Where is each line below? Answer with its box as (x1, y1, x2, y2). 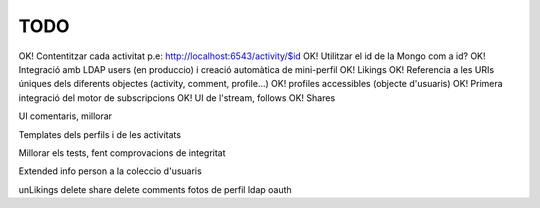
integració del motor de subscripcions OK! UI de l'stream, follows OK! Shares (18, 91, 336, 104)
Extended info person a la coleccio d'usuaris (18, 165, 202, 177)
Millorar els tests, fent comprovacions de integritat (18, 146, 226, 159)
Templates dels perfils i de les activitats (18, 128, 182, 140)
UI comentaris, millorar (18, 110, 113, 122)
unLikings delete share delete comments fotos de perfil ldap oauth (18, 183, 292, 195)
